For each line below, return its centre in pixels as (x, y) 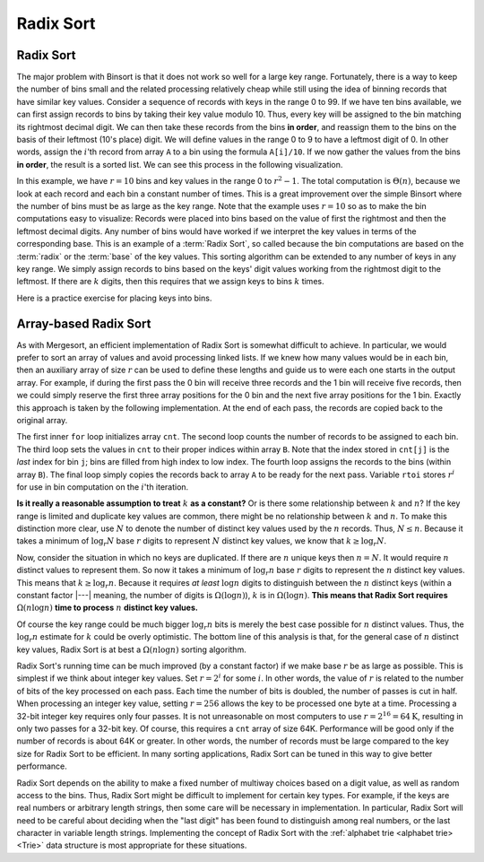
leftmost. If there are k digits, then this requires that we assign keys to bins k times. (170, 282)
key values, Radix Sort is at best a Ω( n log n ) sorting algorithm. (131, 649)
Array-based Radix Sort (84, 323)
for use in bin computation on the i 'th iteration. (103, 487)
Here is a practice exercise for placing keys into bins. (114, 298)
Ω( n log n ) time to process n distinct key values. (108, 608)
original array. (42, 420)
